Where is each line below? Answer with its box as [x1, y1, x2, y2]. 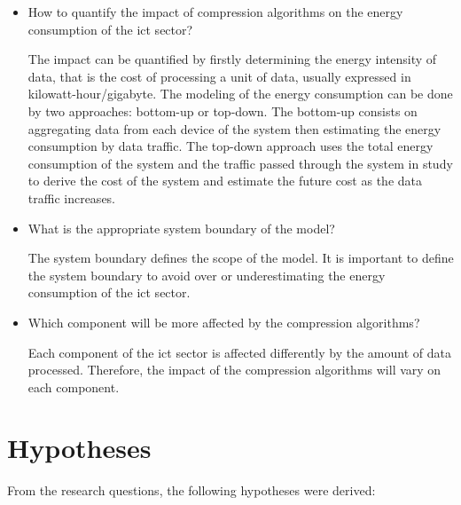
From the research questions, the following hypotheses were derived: [7, 481, 376, 500]
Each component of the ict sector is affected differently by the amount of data [27, 343, 451, 361]
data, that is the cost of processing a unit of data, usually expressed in [27, 67, 411, 85]
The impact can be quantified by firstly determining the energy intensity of [27, 50, 437, 68]
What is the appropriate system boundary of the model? [27, 218, 335, 237]
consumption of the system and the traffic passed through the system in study [27, 154, 453, 172]
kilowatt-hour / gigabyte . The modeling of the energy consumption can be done [27, 84, 453, 103]
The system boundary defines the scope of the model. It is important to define [27, 249, 454, 267]
